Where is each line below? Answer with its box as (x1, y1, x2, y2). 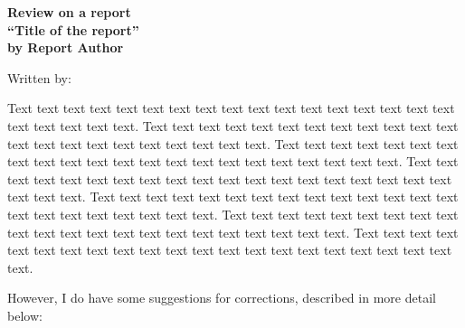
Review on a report (7, 3, 131, 21)
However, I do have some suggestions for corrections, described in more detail (7, 288, 436, 307)
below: (7, 305, 43, 324)
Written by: (7, 68, 71, 87)
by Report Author (7, 38, 124, 57)
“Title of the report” (7, 20, 139, 39)
